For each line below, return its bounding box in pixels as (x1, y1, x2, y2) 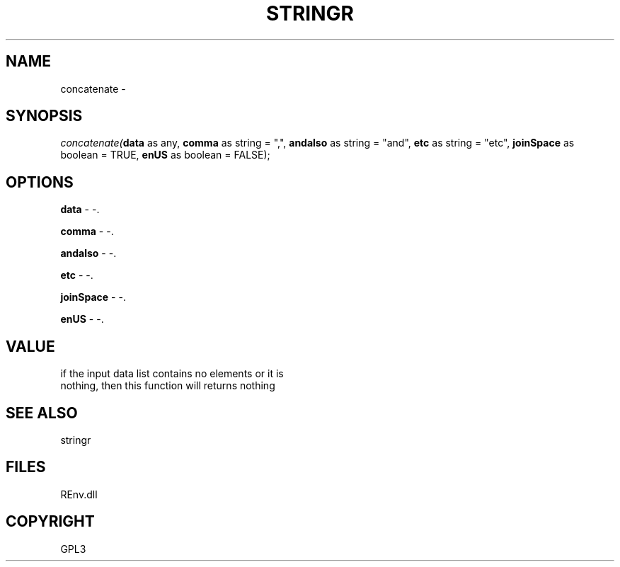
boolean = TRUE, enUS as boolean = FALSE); (60, 149, 270, 161)
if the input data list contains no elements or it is (60, 367, 284, 380)
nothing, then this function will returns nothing (60, 379, 275, 392)
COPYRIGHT (6, 512, 95, 531)
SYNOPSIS (6, 107, 83, 125)
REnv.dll (60, 488, 98, 500)
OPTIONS (6, 173, 74, 191)
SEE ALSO (6, 403, 78, 422)
